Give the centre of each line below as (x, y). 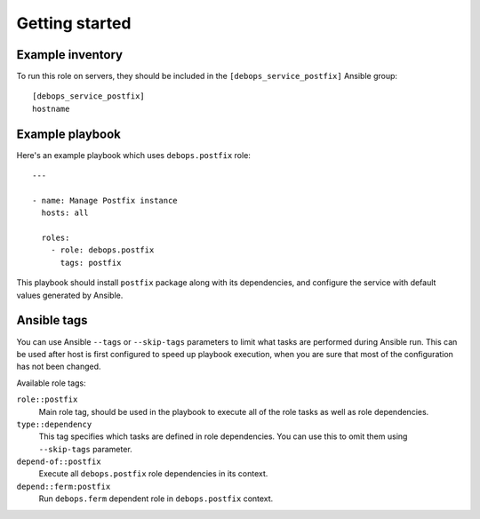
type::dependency (54, 424)
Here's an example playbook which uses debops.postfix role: (133, 155)
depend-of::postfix (59, 462)
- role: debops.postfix (102, 250)
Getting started (74, 23)
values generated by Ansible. (70, 295)
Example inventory (70, 55)
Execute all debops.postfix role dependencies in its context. (153, 474)
